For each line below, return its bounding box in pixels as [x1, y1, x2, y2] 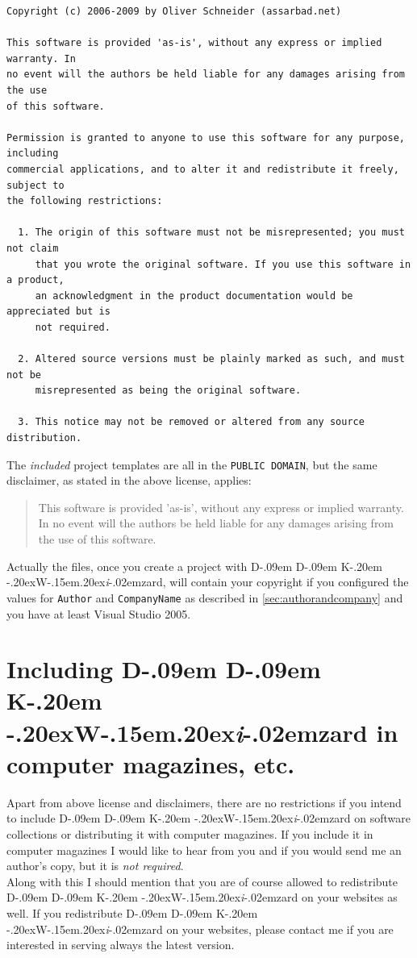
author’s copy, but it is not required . [6, 857, 184, 874]
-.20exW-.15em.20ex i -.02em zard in [6, 715, 398, 749]
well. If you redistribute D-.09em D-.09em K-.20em [6, 904, 258, 921]
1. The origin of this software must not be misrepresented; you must [18, 227, 405, 239]
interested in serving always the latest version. [6, 936, 235, 953]
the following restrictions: [6, 195, 163, 207]
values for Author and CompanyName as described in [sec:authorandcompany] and [6, 589, 403, 606]
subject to [6, 179, 65, 191]
